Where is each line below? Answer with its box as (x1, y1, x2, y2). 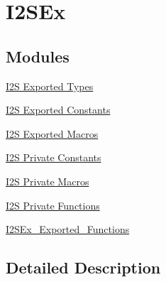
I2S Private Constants (6, 150, 101, 165)
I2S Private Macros (6, 173, 89, 188)
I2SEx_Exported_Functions (6, 222, 130, 237)
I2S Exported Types (6, 78, 94, 93)
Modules (6, 45, 70, 67)
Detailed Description (6, 256, 161, 278)
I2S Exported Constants (6, 102, 111, 117)
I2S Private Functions (6, 197, 100, 212)
